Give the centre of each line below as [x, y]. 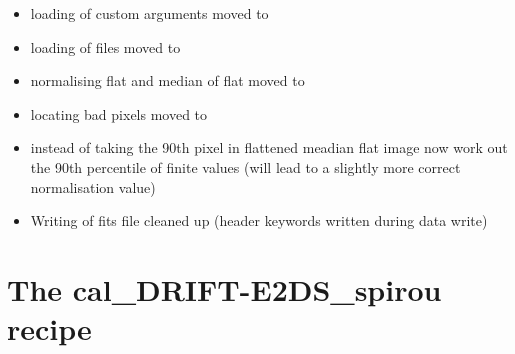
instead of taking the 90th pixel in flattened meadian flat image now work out [269, 147]
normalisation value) [93, 186]
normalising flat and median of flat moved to [167, 80]
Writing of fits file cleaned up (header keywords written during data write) [259, 220]
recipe [49, 328]
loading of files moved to [105, 46]
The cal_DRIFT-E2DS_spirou [224, 288]
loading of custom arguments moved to [149, 13]
